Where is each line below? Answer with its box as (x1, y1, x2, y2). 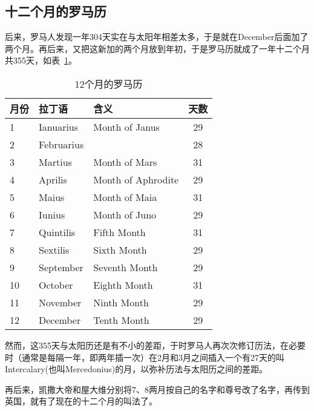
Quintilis (39, 225, 76, 239)
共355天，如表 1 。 (5, 54, 77, 67)
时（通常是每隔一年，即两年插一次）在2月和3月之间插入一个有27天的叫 (5, 350, 284, 363)
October (39, 277, 73, 292)
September (39, 260, 83, 274)
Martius (39, 154, 72, 169)
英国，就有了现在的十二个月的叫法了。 (5, 395, 157, 407)
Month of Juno (93, 207, 157, 222)
